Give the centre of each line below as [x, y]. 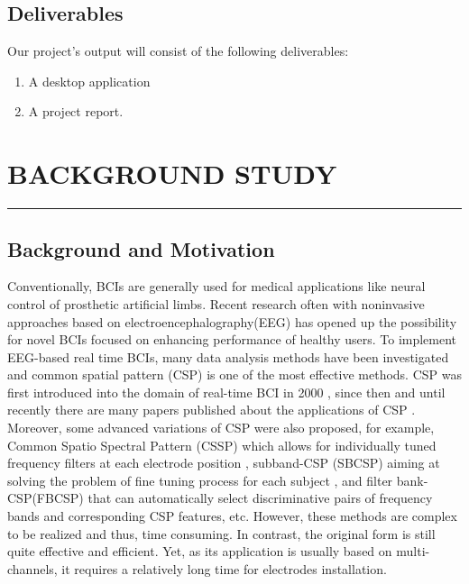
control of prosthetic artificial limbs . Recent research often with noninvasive [216, 303]
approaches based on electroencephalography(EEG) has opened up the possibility [232, 321]
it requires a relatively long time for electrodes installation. [224, 568]
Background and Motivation [141, 248]
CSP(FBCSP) [46, 498]
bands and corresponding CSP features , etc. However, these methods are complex [232, 516]
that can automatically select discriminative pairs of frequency [260, 498]
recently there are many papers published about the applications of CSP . [212, 410]
